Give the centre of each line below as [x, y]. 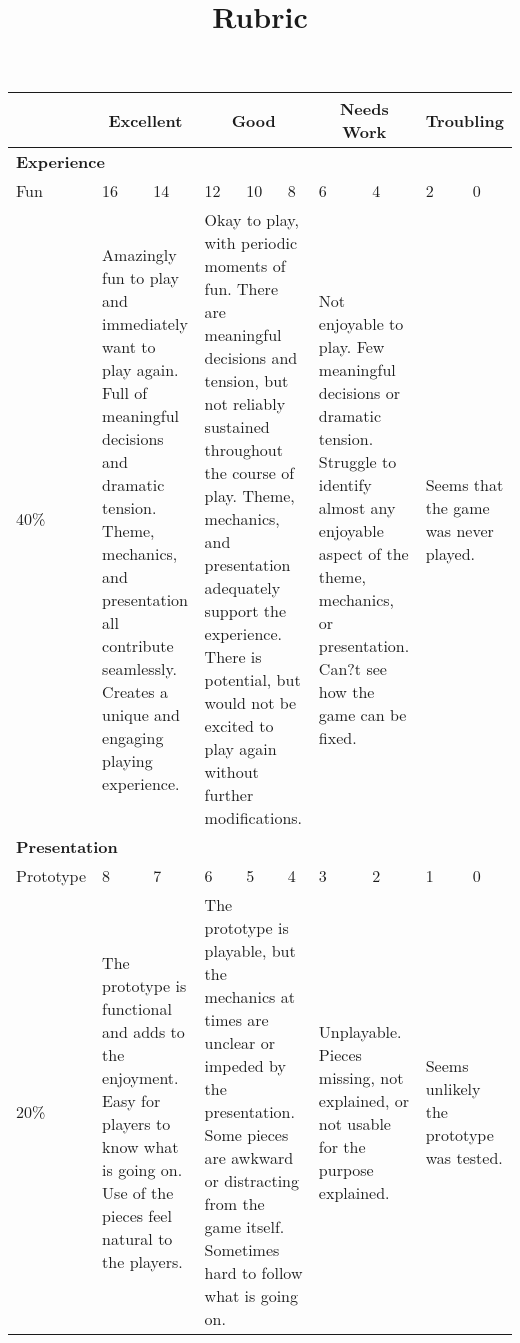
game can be [362, 714]
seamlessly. [139, 668]
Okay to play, [251, 220]
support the [245, 611]
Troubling [464, 120]
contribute [138, 645]
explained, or [364, 1100]
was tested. [464, 1158]
